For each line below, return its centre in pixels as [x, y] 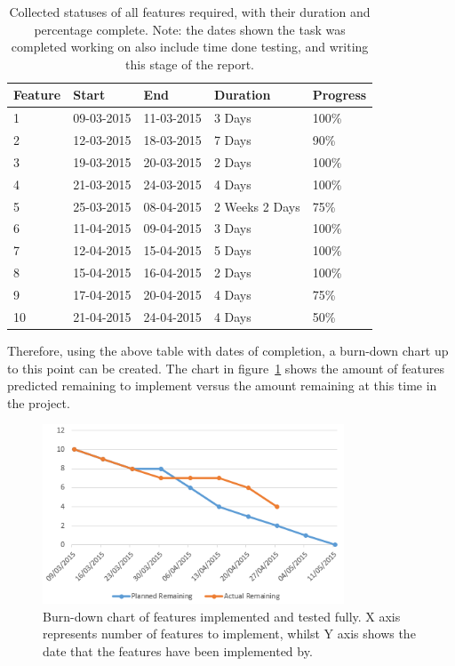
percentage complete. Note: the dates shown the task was [190, 29]
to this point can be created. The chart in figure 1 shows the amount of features [226, 368]
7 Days [232, 140]
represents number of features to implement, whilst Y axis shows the [229, 634]
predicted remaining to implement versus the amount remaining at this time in [222, 385]
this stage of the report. [190, 64]
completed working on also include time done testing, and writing [190, 47]
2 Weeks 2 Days [257, 206]
